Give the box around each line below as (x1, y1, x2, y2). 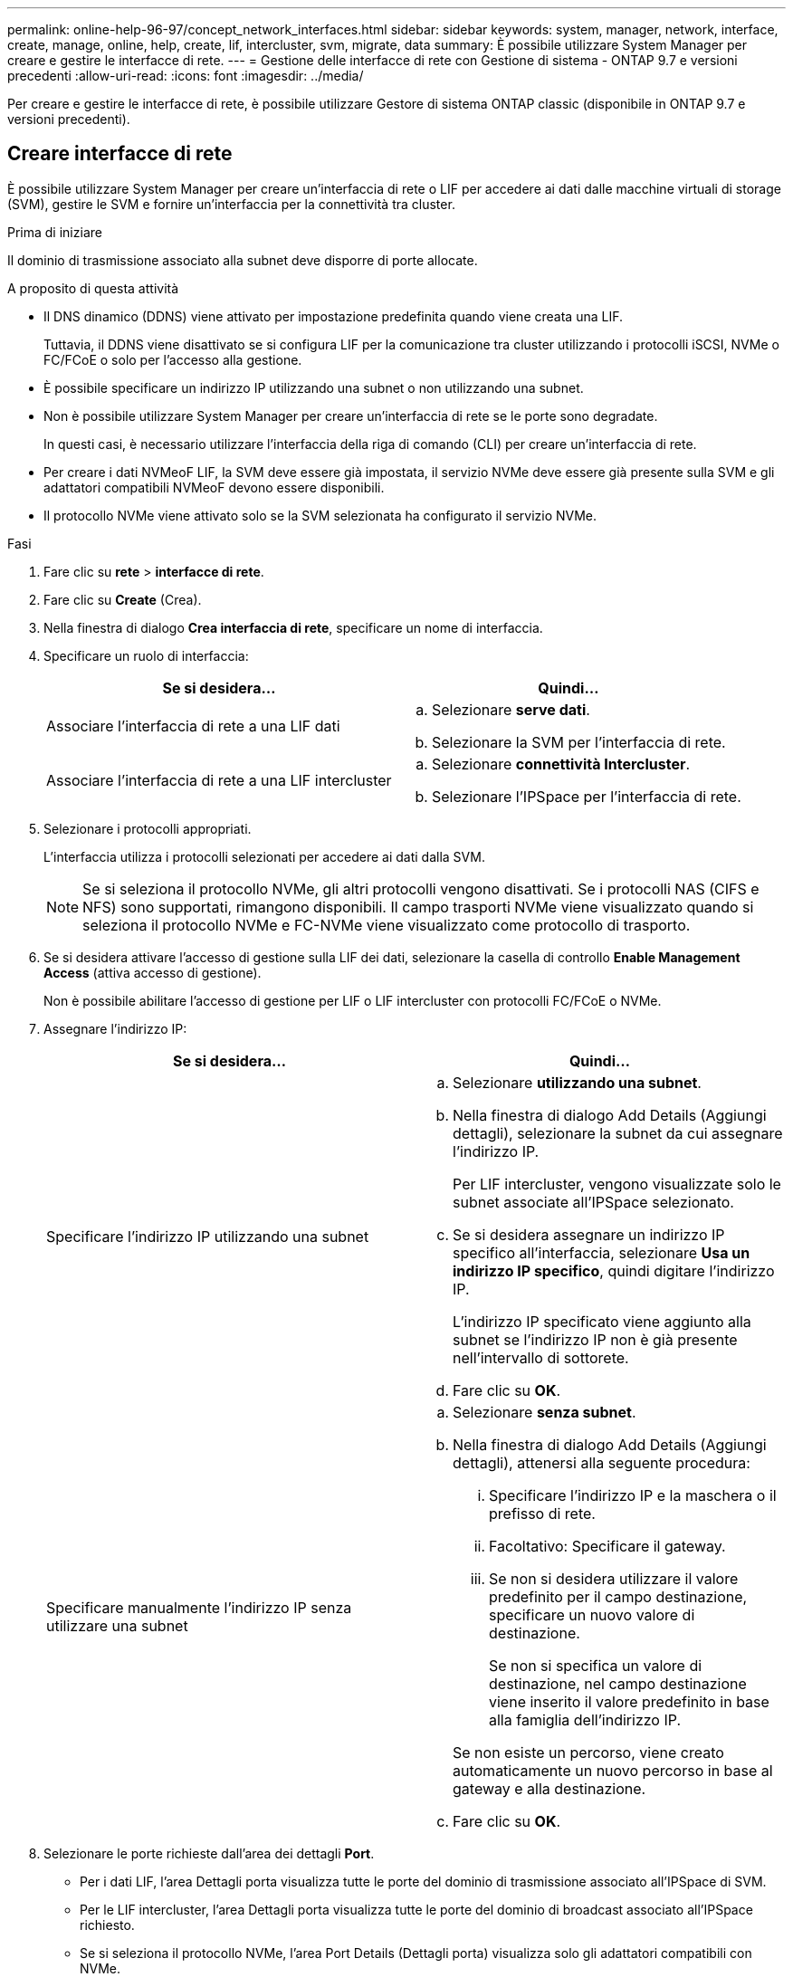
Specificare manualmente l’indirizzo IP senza (46, 1598, 352, 1617)
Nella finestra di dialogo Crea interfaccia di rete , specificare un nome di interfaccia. (43, 619, 543, 635)
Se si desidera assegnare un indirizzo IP (453, 1225, 725, 1244)
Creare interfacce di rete (7, 142, 233, 166)
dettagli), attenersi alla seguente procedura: (453, 1453, 750, 1472)
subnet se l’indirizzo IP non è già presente (453, 1330, 738, 1349)
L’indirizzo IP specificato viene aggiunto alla (453, 1312, 751, 1331)
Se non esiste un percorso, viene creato (453, 1743, 724, 1762)
